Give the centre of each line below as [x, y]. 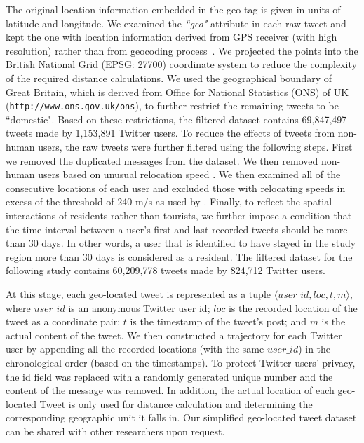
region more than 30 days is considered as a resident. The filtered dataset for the [179, 256]
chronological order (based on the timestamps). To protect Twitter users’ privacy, [181, 362]
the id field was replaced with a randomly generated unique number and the [169, 376]
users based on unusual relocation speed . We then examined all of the [189, 174]
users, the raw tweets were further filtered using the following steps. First [195, 146]
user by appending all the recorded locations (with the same [135, 349]
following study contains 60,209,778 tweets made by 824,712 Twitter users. [166, 270]
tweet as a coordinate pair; [63, 321]
